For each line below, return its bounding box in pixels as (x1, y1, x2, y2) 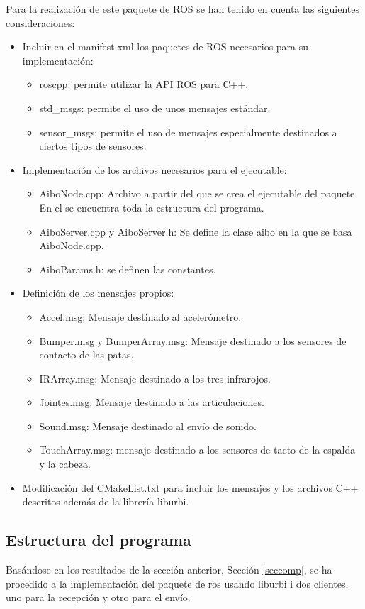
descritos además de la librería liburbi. (22, 494, 189, 509)
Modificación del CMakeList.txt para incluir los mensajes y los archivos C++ (22, 480, 359, 495)
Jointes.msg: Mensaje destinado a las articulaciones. (39, 395, 264, 410)
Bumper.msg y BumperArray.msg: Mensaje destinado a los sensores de (39, 333, 347, 348)
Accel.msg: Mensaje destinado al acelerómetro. (39, 309, 242, 324)
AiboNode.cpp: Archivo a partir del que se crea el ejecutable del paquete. (39, 186, 358, 201)
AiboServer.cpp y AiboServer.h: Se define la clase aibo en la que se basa (39, 224, 352, 238)
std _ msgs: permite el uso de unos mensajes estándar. (39, 100, 271, 115)
